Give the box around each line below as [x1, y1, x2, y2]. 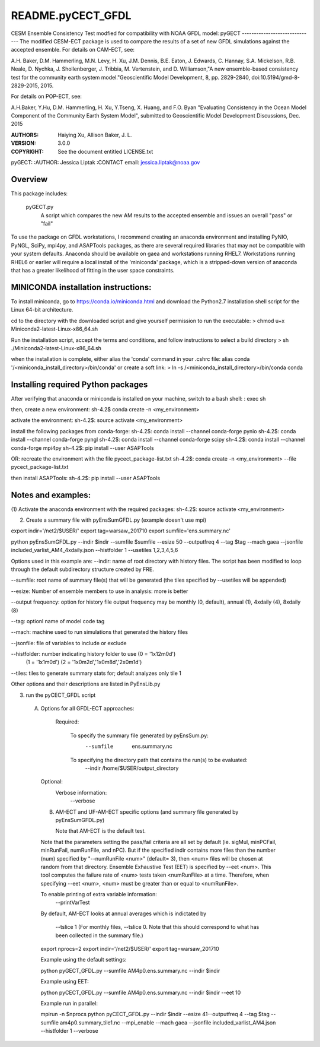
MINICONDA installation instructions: [11, 282, 152, 292]
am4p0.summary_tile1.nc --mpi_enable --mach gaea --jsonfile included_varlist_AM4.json [59, 1019, 276, 1026]
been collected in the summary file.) [55, 932, 143, 939]
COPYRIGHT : [11, 148, 44, 155]
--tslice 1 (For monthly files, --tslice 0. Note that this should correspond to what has [55, 924, 260, 931]
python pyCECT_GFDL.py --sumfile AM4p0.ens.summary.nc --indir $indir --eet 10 [40, 989, 241, 996]
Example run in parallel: [40, 1000, 98, 1007]
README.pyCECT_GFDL [11, 9, 132, 22]
